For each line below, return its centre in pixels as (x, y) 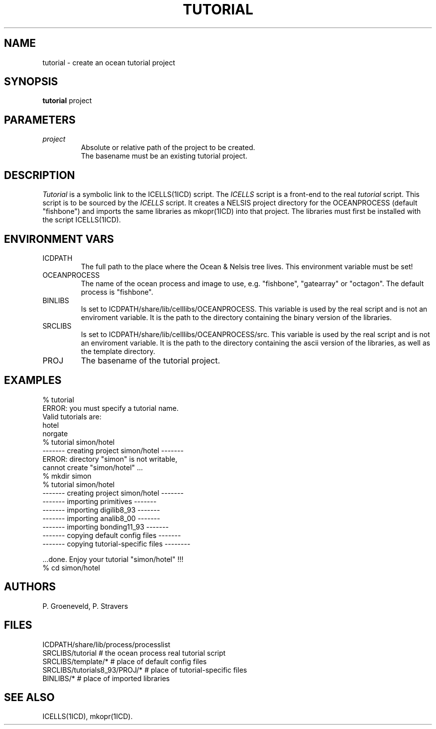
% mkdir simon (67, 476)
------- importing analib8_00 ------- (101, 518)
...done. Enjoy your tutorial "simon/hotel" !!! (113, 559)
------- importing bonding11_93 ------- (106, 527)
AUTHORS (30, 587)
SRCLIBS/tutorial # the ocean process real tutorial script (134, 653)
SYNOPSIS (31, 82)
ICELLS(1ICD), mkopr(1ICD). (88, 717)
